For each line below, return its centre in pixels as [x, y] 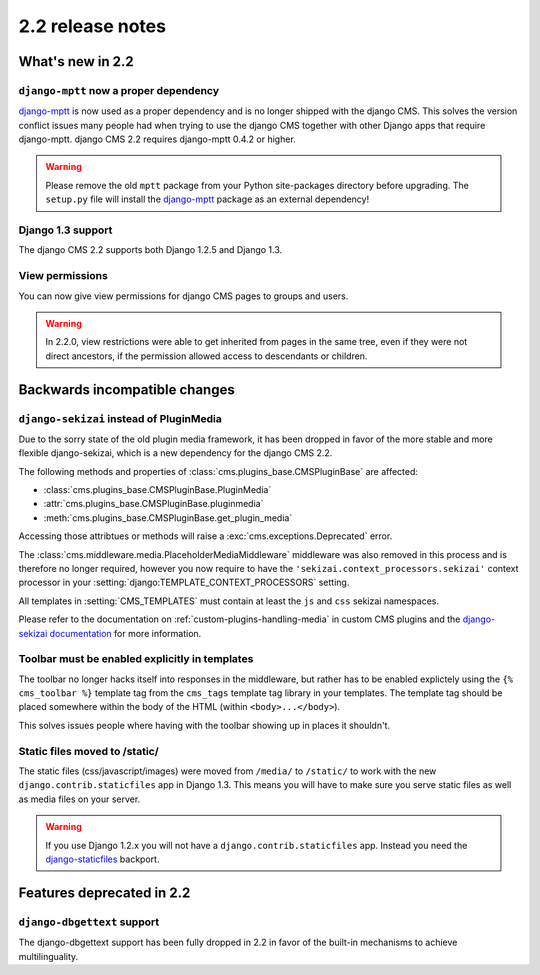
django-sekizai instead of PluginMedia [120, 418]
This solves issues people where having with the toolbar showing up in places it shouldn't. [204, 725]
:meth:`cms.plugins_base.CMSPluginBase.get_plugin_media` [168, 517]
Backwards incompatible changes [126, 389]
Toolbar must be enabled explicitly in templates [136, 659]
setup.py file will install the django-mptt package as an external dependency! [207, 199]
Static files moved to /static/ [88, 751]
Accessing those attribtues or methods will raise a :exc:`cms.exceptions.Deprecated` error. [205, 536]
